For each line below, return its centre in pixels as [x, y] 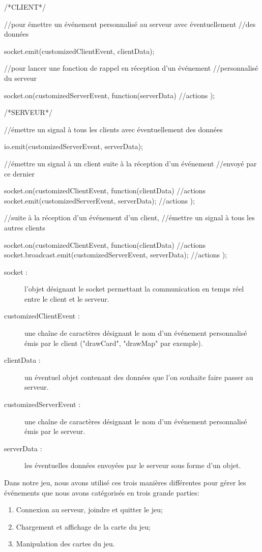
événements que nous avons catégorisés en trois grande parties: [102, 492]
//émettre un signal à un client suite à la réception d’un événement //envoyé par [130, 163]
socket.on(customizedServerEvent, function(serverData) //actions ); [110, 95]
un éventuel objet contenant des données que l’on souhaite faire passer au [139, 377]
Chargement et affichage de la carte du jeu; [83, 526]
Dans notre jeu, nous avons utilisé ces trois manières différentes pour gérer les [125, 482]
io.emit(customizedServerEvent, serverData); [74, 146]
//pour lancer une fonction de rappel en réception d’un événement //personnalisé [131, 68]
